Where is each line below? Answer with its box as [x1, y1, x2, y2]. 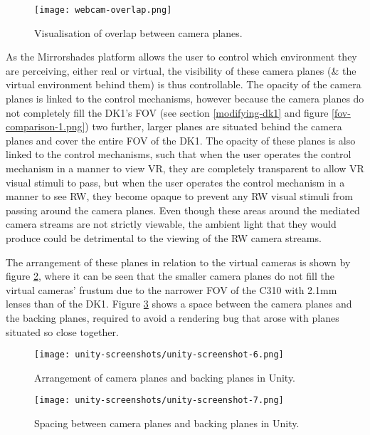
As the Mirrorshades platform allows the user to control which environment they [6, 49, 357, 64]
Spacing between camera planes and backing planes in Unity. [34, 416, 300, 431]
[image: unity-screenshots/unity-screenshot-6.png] [34, 350, 284, 360]
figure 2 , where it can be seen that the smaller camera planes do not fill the [6, 268, 334, 283]
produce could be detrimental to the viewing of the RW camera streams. [6, 230, 322, 245]
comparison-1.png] [6, 119, 85, 134]
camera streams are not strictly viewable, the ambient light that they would [6, 216, 337, 231]
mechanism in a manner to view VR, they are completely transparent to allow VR [6, 161, 364, 175]
